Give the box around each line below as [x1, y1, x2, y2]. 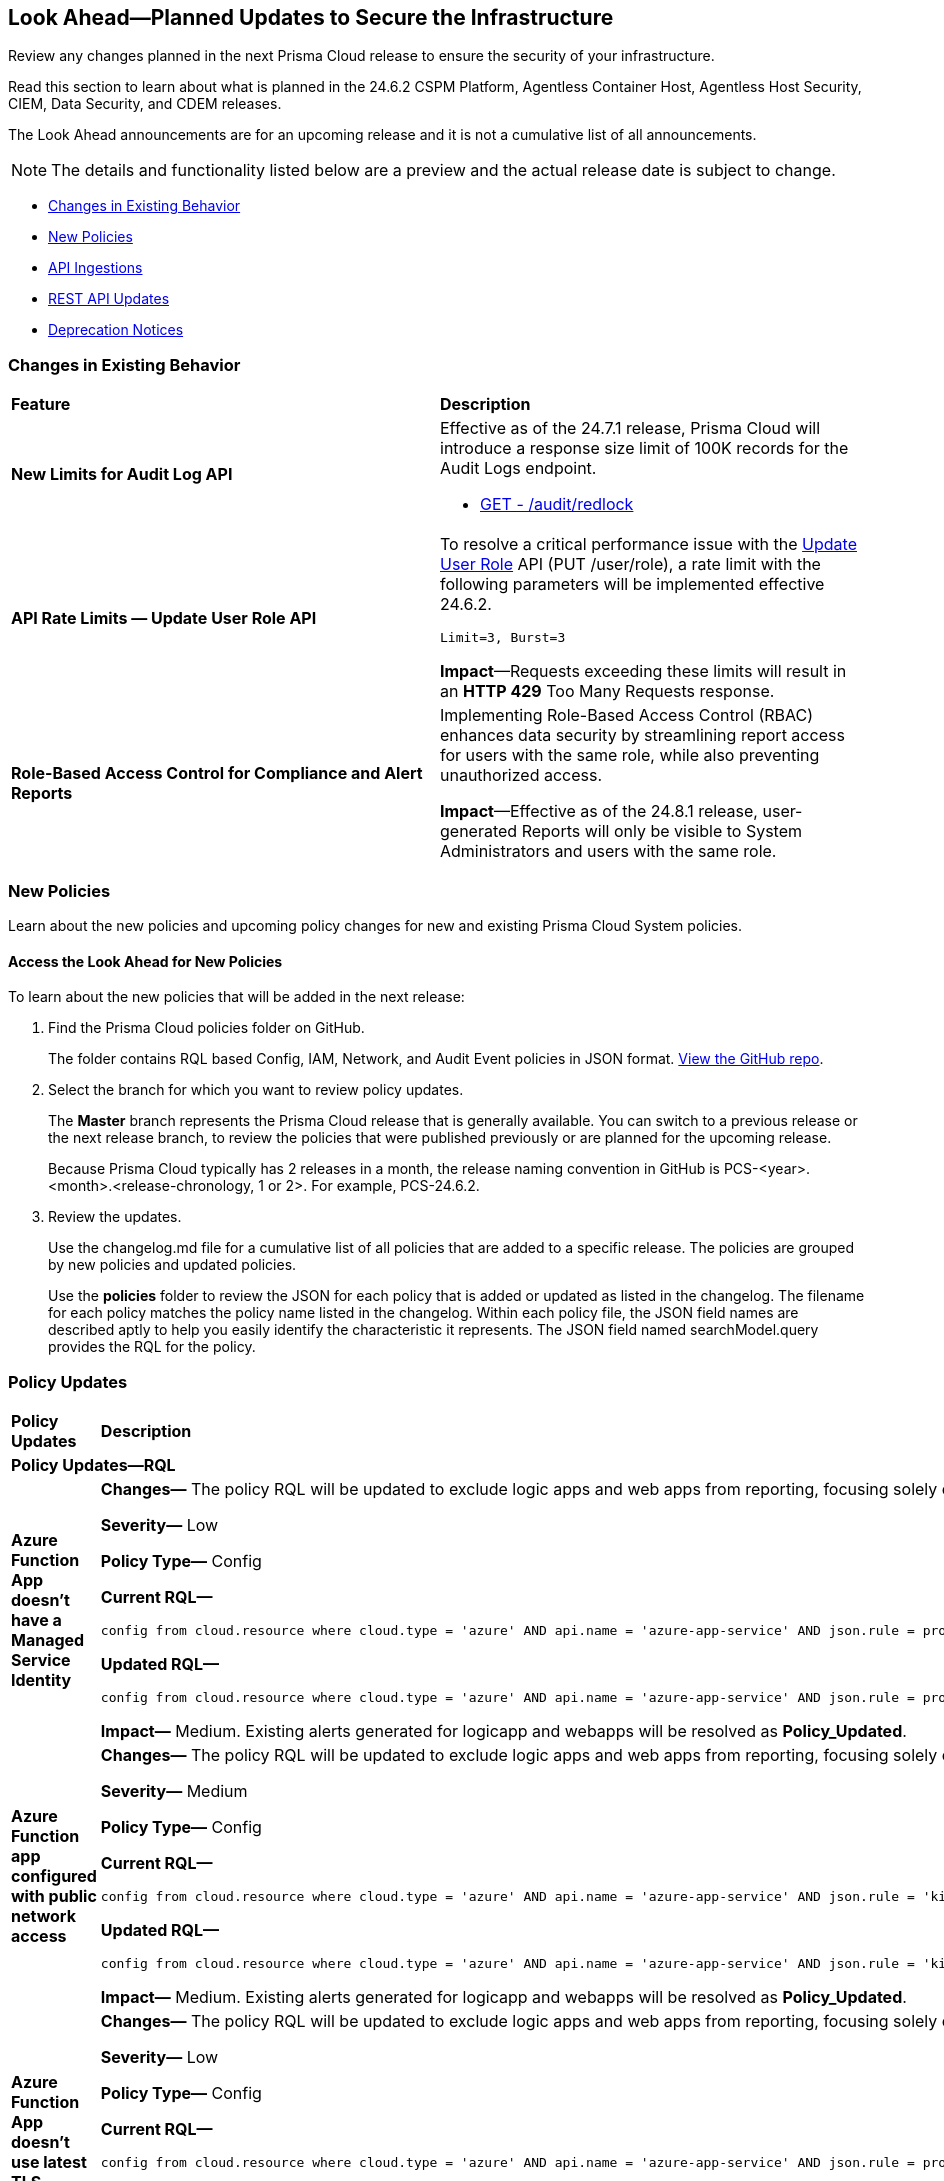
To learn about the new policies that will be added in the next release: [8, 988, 465, 1006]
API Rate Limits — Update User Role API [11, 607, 317, 628]
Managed [11, 1629, 85, 1650]
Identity [11, 1669, 72, 1690]
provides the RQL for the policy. [48, 1338, 256, 1356]
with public [11, 1885, 97, 1906]
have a [11, 1609, 62, 1630]
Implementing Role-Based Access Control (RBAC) [440, 705, 814, 726]
